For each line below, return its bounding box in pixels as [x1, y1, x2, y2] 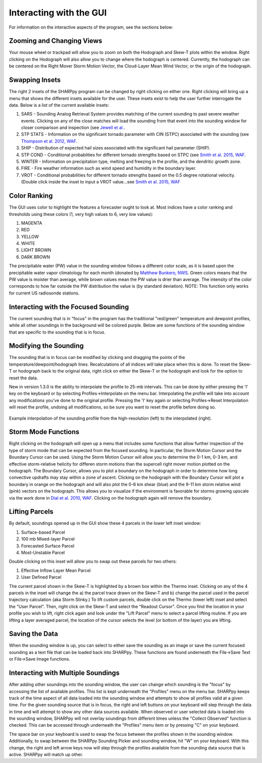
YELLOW [21, 233, 39, 240]
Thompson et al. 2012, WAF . [21, 138, 78, 144]
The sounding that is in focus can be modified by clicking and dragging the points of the [9, 355, 185, 360]
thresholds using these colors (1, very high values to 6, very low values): [9, 211, 153, 217]
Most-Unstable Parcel [21, 550, 65, 555]
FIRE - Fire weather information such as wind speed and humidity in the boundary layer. [21, 165, 196, 171]
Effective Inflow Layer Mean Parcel [21, 568, 91, 573]
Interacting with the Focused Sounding [9, 303, 129, 311]
